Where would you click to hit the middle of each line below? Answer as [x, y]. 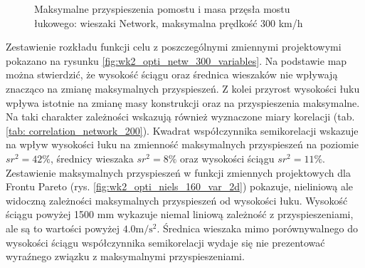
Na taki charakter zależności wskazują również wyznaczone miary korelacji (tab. [180, 117]
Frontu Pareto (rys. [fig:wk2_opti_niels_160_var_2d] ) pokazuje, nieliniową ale [180, 186]
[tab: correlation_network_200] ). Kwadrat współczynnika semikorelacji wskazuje [182, 130]
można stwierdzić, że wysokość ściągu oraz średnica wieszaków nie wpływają [172, 74]
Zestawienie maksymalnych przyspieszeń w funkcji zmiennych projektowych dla [178, 172]
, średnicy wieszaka [92, 158]
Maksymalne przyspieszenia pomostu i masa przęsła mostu [162, 9]
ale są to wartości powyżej [63, 228]
